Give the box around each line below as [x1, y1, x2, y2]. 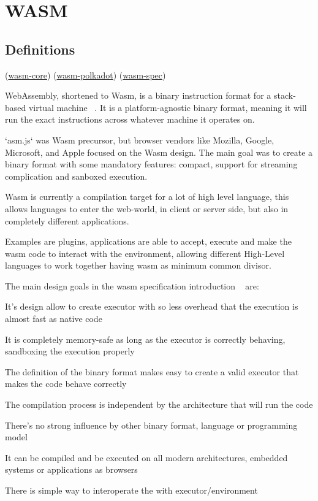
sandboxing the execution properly [5, 345, 135, 358]
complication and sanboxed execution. [5, 169, 148, 182]
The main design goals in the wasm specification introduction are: [5, 279, 259, 292]
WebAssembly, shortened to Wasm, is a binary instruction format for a [5, 89, 271, 102]
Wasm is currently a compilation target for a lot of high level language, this [5, 190, 289, 203]
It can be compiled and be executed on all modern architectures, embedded [5, 451, 288, 464]
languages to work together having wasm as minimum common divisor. [5, 259, 271, 272]
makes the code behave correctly [5, 377, 127, 390]
